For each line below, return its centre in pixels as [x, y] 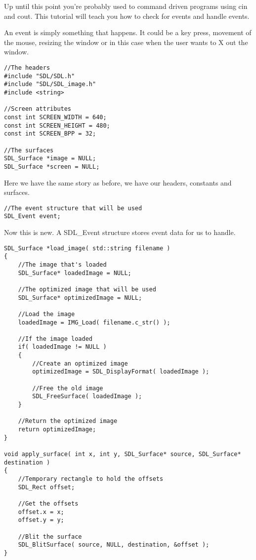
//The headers [27, 68]
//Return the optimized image [68, 421]
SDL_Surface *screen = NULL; [52, 166]
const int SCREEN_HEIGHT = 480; [57, 125]
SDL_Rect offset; [46, 487]
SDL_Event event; [32, 216]
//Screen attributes [38, 109]
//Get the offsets [48, 503]
